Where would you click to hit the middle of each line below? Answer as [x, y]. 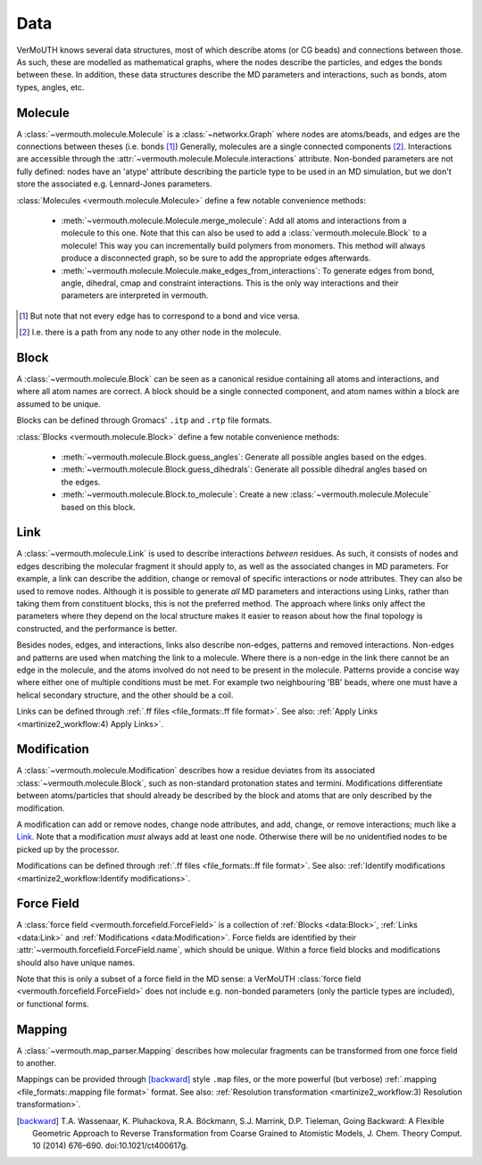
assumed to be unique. [59, 404]
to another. [37, 1063]
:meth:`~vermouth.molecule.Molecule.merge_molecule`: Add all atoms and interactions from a [234, 220]
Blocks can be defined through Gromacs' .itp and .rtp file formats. [144, 420]
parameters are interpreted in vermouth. [135, 295]
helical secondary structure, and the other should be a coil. [125, 695]
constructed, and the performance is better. [97, 628]
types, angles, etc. [50, 87]
